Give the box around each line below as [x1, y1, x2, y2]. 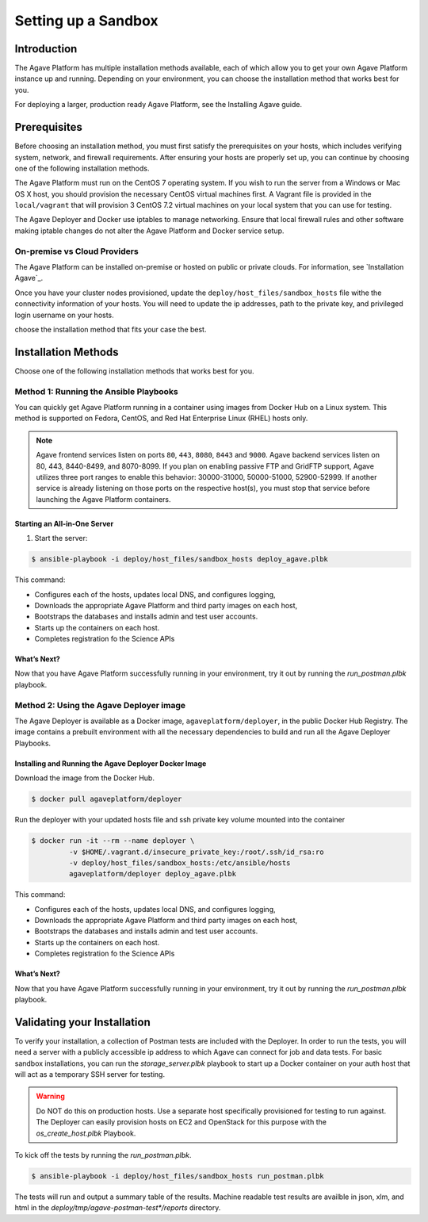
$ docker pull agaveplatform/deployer [31, 795, 182, 804]
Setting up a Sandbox [14, 12, 159, 29]
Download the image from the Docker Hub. [14, 773, 155, 783]
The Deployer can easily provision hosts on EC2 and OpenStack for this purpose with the [36, 1117, 327, 1127]
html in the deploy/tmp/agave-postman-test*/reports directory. [14, 1203, 221, 1212]
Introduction [14, 42, 78, 56]
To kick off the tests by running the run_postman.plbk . [14, 1151, 192, 1160]
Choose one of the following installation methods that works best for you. [14, 366, 254, 376]
